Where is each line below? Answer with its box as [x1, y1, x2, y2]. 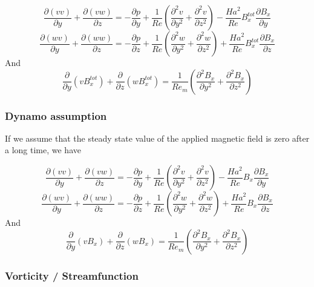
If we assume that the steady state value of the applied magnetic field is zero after [5, 131, 310, 144]
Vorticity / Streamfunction [5, 268, 139, 283]
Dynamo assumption [5, 108, 107, 123]
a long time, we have [5, 143, 81, 156]
